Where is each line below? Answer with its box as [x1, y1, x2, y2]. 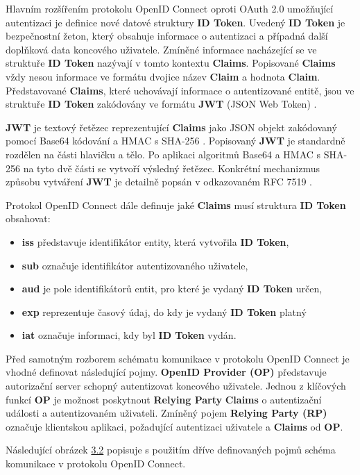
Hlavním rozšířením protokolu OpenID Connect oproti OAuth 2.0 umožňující [6, 1, 334, 15]
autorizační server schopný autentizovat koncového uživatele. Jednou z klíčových [6, 378, 346, 393]
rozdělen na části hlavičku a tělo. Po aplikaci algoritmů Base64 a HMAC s [6, 147, 321, 161]
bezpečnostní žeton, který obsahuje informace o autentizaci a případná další [6, 28, 328, 43]
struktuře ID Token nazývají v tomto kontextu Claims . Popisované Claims [6, 56, 336, 70]
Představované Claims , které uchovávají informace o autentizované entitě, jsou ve [6, 83, 354, 97]
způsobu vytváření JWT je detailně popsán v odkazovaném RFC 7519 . [6, 174, 313, 189]
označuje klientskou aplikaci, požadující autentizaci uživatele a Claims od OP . [6, 419, 343, 433]
